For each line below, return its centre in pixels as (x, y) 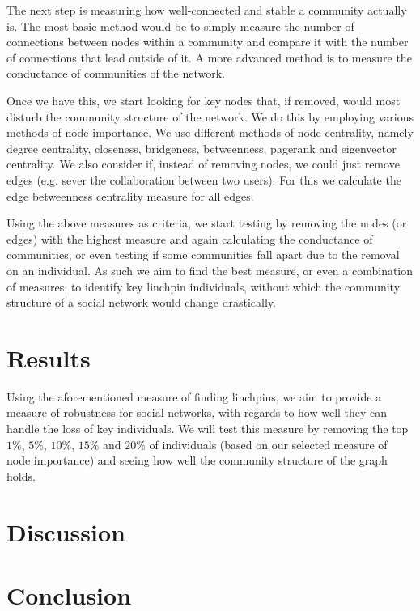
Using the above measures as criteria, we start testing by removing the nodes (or (207, 223)
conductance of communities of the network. (116, 73)
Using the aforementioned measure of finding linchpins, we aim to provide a (194, 396)
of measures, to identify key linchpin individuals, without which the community (204, 286)
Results (49, 357)
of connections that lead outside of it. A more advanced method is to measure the (209, 57)
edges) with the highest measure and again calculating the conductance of (190, 238)
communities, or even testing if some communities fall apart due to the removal (203, 255)
